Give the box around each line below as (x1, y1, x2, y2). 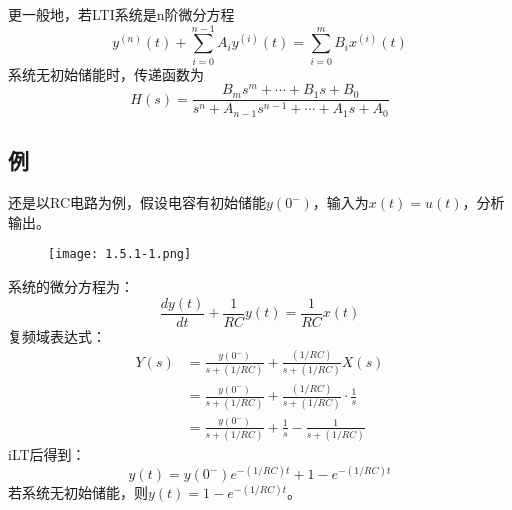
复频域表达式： (8, 325, 106, 346)
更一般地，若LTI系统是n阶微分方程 (8, 4, 235, 24)
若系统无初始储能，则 (8, 482, 148, 503)
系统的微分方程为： (8, 275, 134, 296)
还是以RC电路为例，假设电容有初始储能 (8, 192, 267, 213)
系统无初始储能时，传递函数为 (8, 63, 204, 84)
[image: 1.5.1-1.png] (48, 247, 192, 262)
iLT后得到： (8, 444, 86, 465)
